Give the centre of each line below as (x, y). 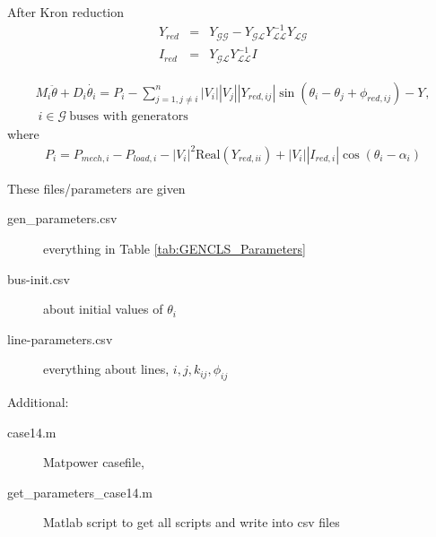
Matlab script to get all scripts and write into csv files (192, 522)
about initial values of (103, 309)
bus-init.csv (39, 278)
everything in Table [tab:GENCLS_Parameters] (174, 248)
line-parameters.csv (60, 338)
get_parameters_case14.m (80, 492)
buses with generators (129, 116)
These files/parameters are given (96, 188)
